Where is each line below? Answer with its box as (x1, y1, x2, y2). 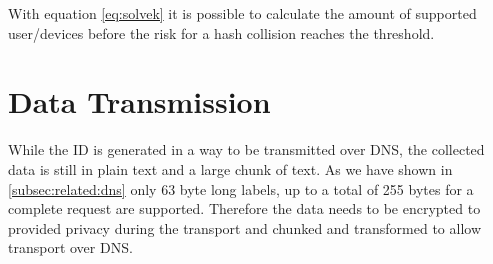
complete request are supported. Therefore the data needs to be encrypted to (8, 198, 481, 219)
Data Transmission (8, 81, 271, 122)
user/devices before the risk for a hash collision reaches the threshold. (8, 22, 435, 43)
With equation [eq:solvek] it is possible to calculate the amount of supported (8, 3, 477, 23)
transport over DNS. (8, 237, 133, 258)
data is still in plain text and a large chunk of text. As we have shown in (8, 158, 453, 179)
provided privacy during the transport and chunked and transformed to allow (8, 217, 482, 238)
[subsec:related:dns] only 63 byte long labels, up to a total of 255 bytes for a (8, 178, 474, 199)
